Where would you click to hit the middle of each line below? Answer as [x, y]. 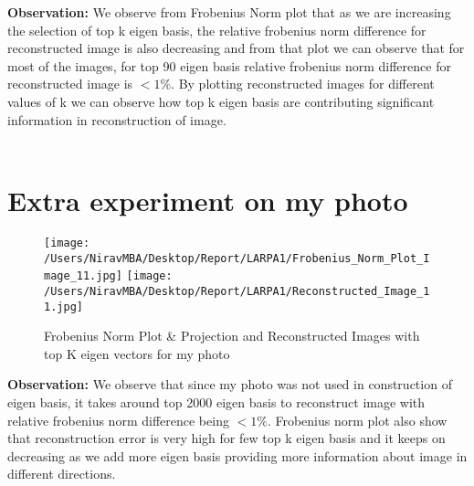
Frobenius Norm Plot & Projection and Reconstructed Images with [232, 336]
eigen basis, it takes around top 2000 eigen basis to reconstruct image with [216, 401]
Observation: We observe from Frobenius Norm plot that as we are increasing [229, 12]
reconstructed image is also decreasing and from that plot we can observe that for [236, 48]
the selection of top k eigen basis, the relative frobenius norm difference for [217, 30]
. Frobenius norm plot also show [357, 420]
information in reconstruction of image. [117, 119]
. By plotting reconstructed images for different [303, 84]
